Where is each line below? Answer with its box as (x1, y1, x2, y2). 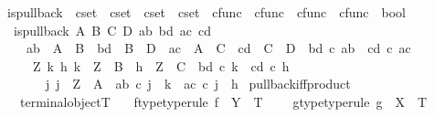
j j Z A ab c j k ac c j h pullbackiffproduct (45, 74, 351, 93)
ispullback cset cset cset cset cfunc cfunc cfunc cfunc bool (6, 3, 406, 21)
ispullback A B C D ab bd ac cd (13, 20, 211, 39)
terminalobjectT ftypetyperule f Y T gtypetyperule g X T (19, 91, 428, 111)
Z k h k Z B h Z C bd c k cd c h (32, 56, 290, 75)
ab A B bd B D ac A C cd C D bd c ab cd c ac (26, 38, 411, 58)
